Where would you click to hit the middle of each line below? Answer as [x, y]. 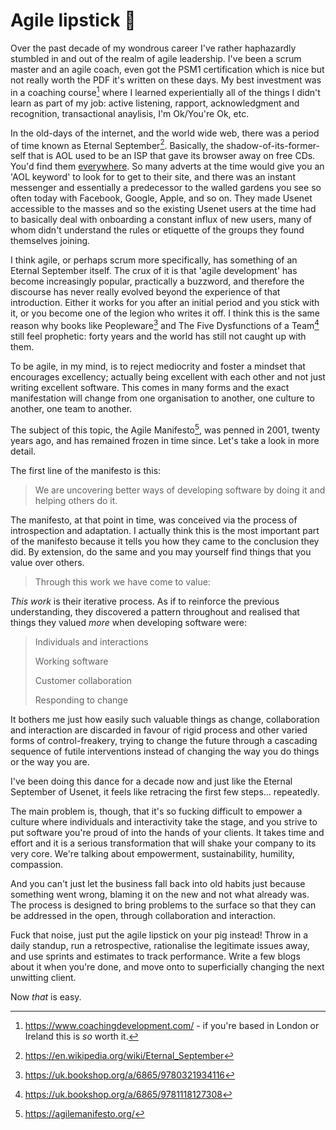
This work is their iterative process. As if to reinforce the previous [145, 601]
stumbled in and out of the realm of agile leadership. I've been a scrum [156, 58]
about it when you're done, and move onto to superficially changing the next [167, 966]
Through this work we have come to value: [122, 581]
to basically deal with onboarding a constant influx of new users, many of [161, 220]
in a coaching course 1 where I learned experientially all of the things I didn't [165, 91]
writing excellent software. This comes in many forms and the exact [150, 387]
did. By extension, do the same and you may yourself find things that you [161, 551]
